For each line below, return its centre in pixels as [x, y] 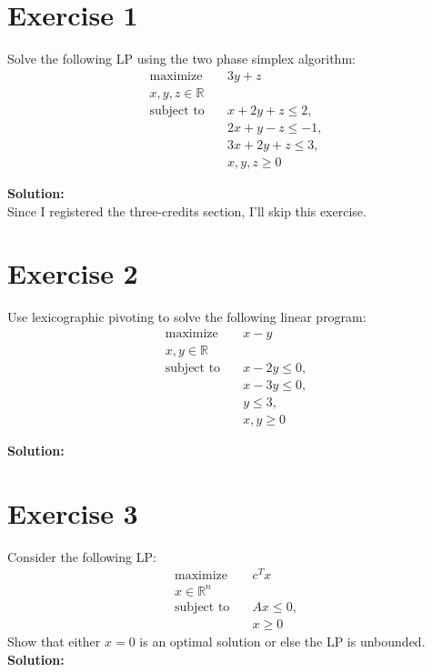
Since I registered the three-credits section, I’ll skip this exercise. [187, 211]
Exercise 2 [73, 273]
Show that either [54, 642]
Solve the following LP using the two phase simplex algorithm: [181, 59]
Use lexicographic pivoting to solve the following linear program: [187, 317]
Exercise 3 [73, 512]
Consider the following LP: [82, 556]
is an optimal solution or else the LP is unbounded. [282, 642]
